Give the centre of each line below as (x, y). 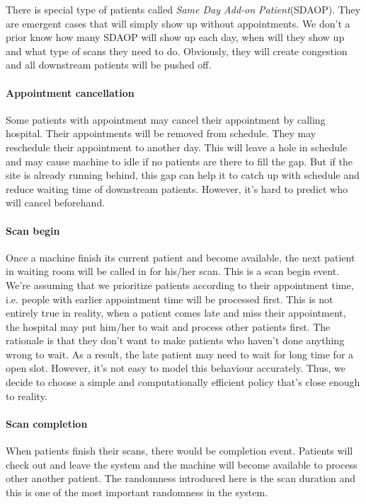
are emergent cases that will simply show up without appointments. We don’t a (178, 23)
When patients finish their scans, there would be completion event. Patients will (179, 451)
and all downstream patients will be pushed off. (109, 65)
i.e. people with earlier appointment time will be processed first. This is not (170, 299)
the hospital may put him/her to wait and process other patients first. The (168, 326)
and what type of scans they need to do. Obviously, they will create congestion (177, 51)
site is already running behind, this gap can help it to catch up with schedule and (183, 175)
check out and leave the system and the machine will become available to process (182, 464)
